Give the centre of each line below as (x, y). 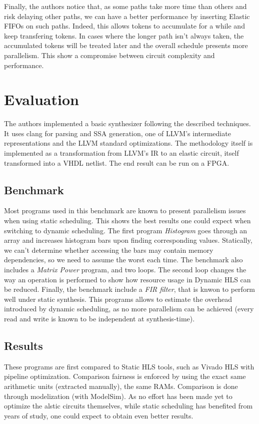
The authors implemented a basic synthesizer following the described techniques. (127, 123)
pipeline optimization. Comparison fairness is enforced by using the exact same (125, 376)
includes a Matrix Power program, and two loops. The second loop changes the (125, 270)
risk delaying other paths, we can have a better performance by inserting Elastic (127, 16)
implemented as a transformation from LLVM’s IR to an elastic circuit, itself (121, 153)
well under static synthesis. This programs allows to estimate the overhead (118, 299)
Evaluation (41, 99)
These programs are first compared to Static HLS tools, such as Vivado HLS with (129, 366)
